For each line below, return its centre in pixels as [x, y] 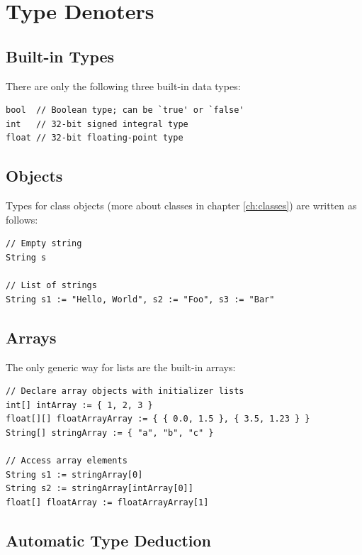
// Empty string [44, 244]
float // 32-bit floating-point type [95, 138]
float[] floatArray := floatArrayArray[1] [107, 502]
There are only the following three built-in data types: [123, 86]
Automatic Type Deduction [108, 540]
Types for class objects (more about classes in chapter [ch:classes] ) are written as [181, 205]
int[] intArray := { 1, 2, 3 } [79, 405]
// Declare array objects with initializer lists [125, 391]
